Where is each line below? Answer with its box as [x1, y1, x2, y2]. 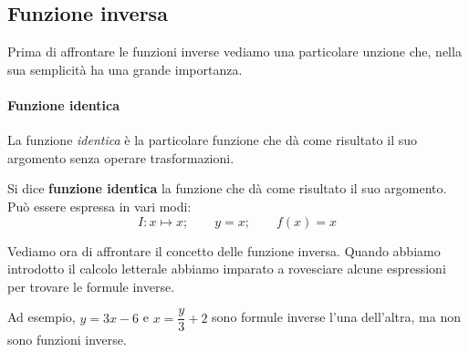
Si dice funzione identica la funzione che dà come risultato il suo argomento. [7, 179, 447, 198]
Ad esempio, [7, 307, 76, 326]
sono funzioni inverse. [7, 330, 127, 349]
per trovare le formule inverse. [7, 276, 175, 295]
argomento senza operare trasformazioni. [7, 148, 234, 167]
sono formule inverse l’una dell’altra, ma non [212, 307, 461, 326]
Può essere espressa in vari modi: [7, 196, 192, 215]
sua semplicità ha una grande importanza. [7, 59, 243, 78]
